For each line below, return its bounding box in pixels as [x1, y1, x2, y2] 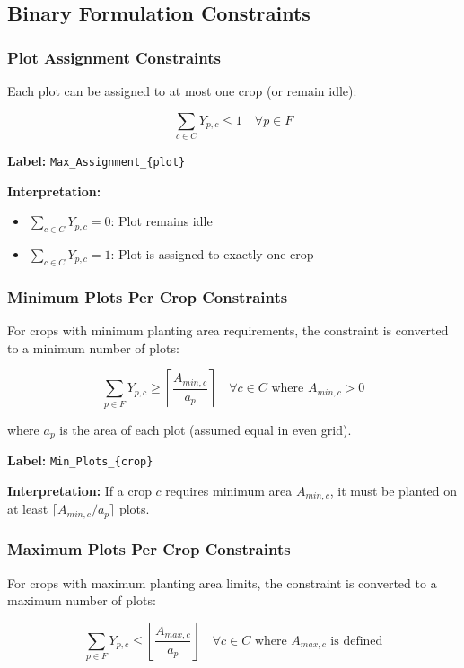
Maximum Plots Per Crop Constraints [7, 538, 291, 560]
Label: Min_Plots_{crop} [7, 450, 153, 469]
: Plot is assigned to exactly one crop [110, 244, 314, 263]
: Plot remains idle [110, 212, 213, 230]
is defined [330, 634, 383, 647]
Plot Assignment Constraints [7, 46, 221, 68]
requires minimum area [165, 481, 293, 499]
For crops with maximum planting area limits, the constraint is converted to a [7, 573, 437, 592]
